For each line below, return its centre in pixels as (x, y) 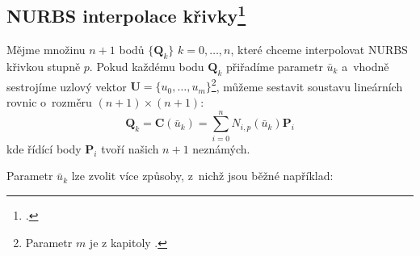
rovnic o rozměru (49, 102)
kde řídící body (44, 148)
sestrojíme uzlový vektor (67, 86)
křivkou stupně (44, 66)
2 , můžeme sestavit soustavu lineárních (307, 85)
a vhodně (365, 66)
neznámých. (221, 148)
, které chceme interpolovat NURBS (319, 50)
